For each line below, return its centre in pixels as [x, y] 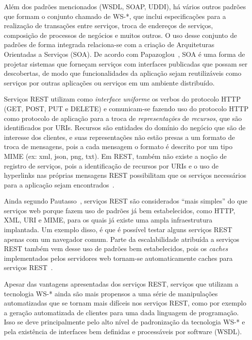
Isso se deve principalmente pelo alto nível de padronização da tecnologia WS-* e [125, 322]
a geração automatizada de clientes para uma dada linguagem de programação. [121, 312]
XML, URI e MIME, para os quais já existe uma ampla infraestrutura [108, 220]
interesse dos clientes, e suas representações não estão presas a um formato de [119, 137]
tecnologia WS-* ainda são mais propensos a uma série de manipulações [111, 293]
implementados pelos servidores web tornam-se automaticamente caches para [118, 258]
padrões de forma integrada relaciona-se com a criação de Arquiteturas [109, 44]
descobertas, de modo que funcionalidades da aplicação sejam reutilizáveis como [123, 73]
